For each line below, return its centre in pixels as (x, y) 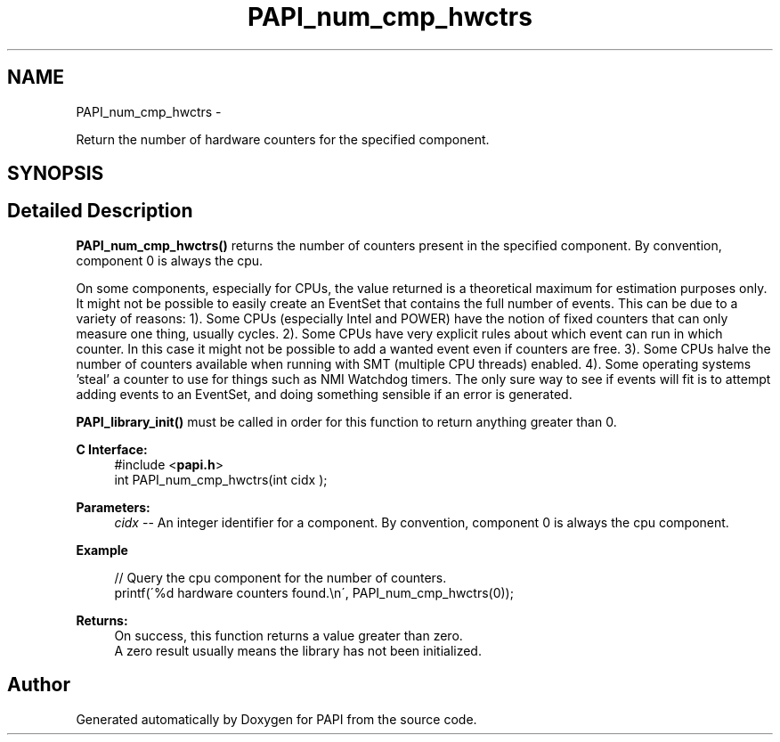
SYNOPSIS (56, 174)
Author (39, 685)
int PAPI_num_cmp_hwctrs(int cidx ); (221, 479)
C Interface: (112, 449)
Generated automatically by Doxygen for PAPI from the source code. (276, 719)
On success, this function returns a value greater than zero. (288, 635)
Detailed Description (100, 211)
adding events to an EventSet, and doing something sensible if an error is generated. (324, 394)
